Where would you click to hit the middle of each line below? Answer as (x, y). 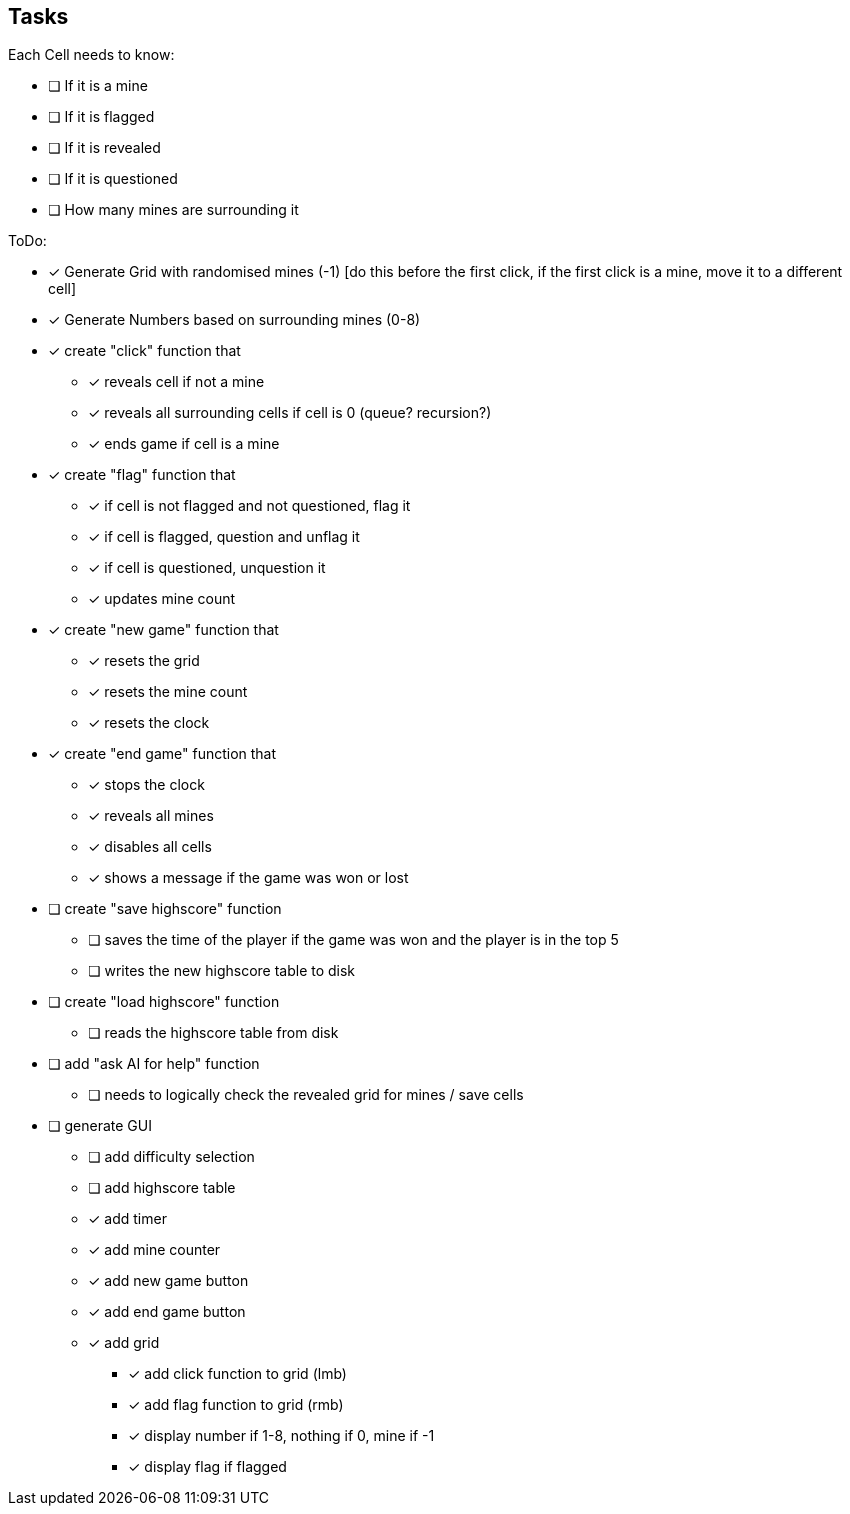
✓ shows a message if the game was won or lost (248, 878)
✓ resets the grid (144, 661)
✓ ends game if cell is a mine (184, 444)
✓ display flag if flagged (207, 1467)
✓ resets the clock (149, 723)
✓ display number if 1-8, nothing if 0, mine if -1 (281, 1436)
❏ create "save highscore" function (165, 909)
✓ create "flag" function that (142, 475)
